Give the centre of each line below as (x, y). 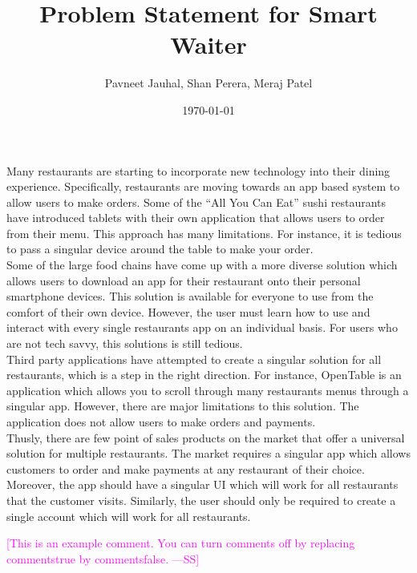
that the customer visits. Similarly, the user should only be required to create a (201, 500)
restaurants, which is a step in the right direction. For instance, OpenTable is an (204, 375)
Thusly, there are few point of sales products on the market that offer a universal (206, 437)
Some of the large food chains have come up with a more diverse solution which (202, 265)
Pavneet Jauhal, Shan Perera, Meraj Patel (208, 83)
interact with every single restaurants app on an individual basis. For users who (202, 327)
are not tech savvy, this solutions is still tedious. (125, 343)
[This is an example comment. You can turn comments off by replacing (181, 543)
